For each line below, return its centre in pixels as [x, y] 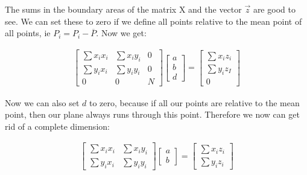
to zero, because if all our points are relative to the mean [194, 102]
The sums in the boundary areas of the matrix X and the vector [123, 9]
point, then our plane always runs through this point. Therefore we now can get [152, 114]
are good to [274, 9]
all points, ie [28, 33]
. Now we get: [121, 33]
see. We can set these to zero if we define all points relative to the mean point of [153, 21]
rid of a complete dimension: [57, 126]
